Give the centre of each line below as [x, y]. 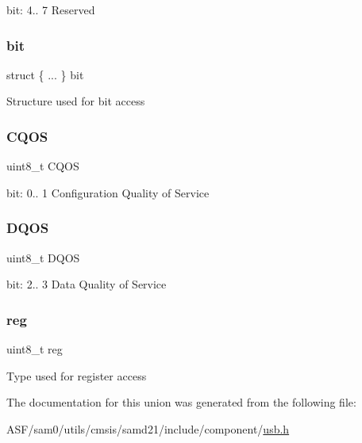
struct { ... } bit [45, 74]
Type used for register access [77, 375]
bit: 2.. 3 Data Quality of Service [87, 284]
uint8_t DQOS [43, 257]
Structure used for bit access [76, 101]
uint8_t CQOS [43, 166]
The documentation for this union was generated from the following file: [181, 402]
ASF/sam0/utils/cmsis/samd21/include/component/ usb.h [148, 428]
